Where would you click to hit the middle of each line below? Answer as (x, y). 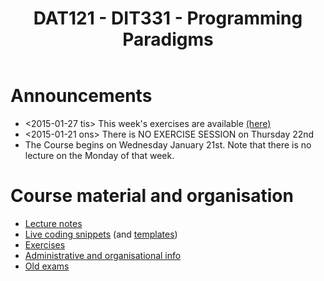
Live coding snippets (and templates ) (101, 234)
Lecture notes (53, 223)
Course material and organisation (152, 196)
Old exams (47, 266)
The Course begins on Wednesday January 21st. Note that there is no (168, 144)
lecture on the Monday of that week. (99, 155)
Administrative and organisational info (103, 255)
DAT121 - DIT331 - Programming (168, 18)
